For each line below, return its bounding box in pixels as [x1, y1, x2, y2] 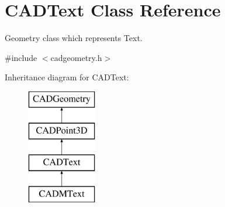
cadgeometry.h [50, 51, 102, 63]
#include [5, 51, 37, 63]
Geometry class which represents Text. [5, 32, 143, 44]
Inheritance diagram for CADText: [5, 71, 129, 83]
